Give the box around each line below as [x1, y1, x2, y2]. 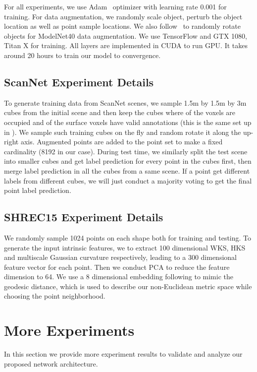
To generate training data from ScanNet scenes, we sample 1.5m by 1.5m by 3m [4, 97, 247, 108]
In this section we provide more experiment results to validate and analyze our [4, 349, 243, 359]
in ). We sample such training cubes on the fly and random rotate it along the [4, 126, 241, 137]
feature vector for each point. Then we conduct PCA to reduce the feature [4, 261, 230, 272]
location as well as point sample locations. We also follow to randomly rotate [4, 21, 241, 31]
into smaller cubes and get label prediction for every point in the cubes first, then [4, 156, 252, 166]
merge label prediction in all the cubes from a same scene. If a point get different [4, 165, 250, 176]
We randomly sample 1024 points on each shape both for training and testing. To [4, 232, 252, 243]
